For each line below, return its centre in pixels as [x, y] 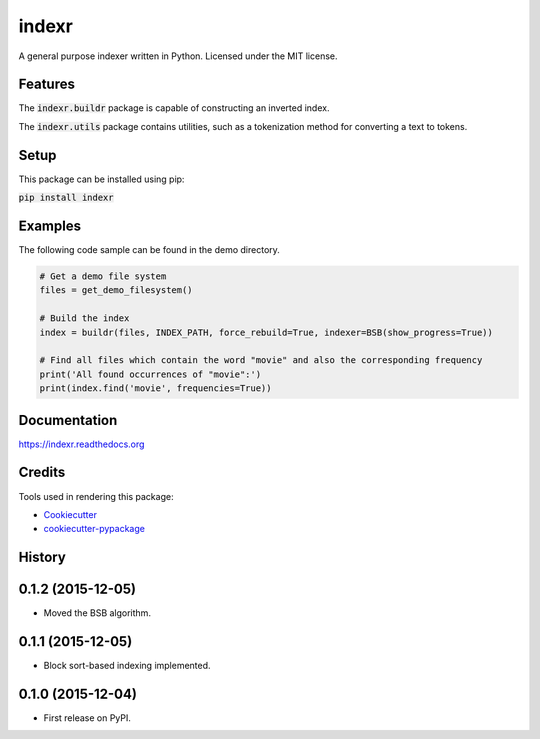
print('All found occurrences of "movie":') [150, 374]
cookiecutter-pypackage [94, 529]
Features [46, 84]
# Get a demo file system [103, 276]
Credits [42, 472]
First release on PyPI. [87, 718]
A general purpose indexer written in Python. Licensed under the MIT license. [178, 56]
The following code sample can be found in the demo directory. [149, 250]
